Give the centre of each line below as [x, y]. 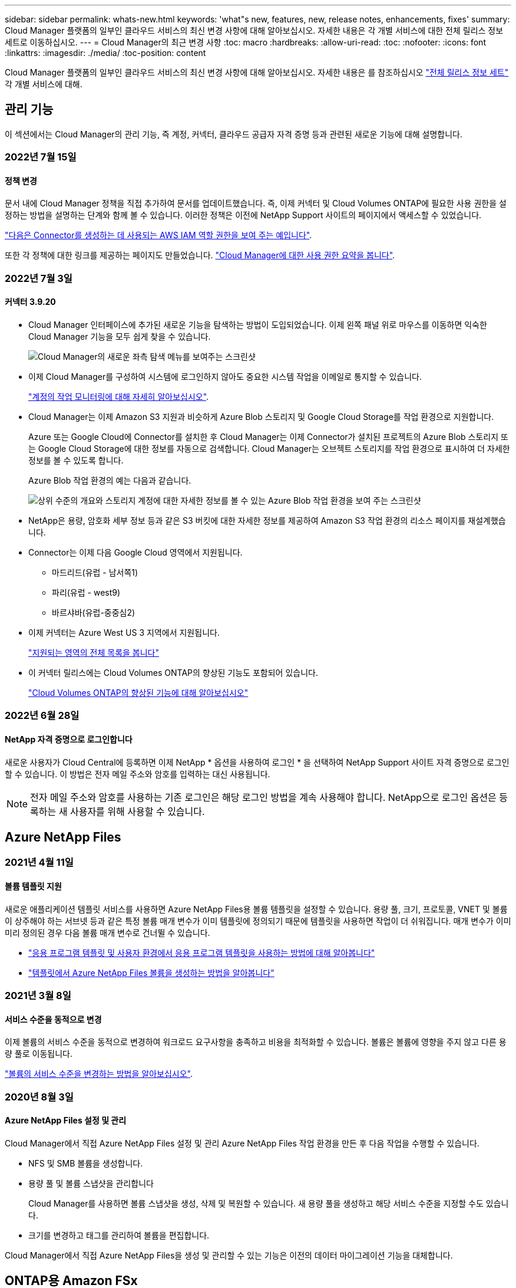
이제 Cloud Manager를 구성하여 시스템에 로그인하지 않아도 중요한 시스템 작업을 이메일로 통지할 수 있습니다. [225, 377]
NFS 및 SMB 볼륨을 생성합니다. [86, 1163]
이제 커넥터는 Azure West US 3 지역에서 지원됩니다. [124, 633]
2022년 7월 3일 [39, 278]
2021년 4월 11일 [39, 862]
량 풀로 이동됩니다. [39, 1054]
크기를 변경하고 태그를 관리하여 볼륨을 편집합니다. [119, 1235]
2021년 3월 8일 [38, 996]
